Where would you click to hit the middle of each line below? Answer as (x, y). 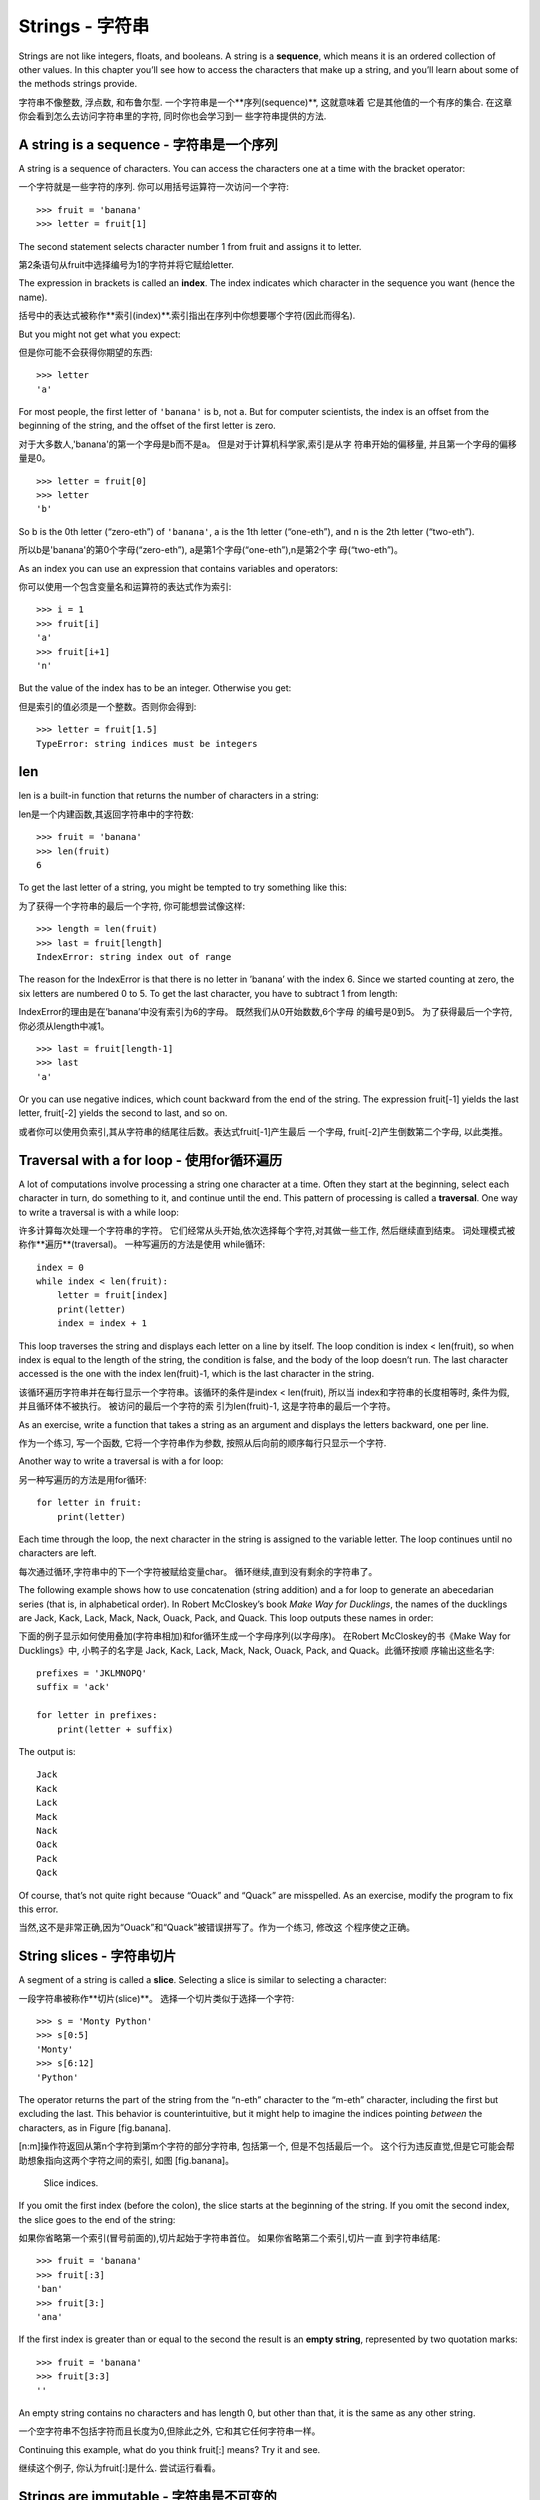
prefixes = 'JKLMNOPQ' (92, 1673)
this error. (38, 1909)
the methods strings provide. (78, 84)
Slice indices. (71, 2182)
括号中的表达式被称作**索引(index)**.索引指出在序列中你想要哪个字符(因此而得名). (187, 316)
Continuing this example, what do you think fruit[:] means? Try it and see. (169, 2449)
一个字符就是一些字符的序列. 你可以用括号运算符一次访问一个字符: (154, 187)
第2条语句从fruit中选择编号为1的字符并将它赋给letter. (126, 264)
